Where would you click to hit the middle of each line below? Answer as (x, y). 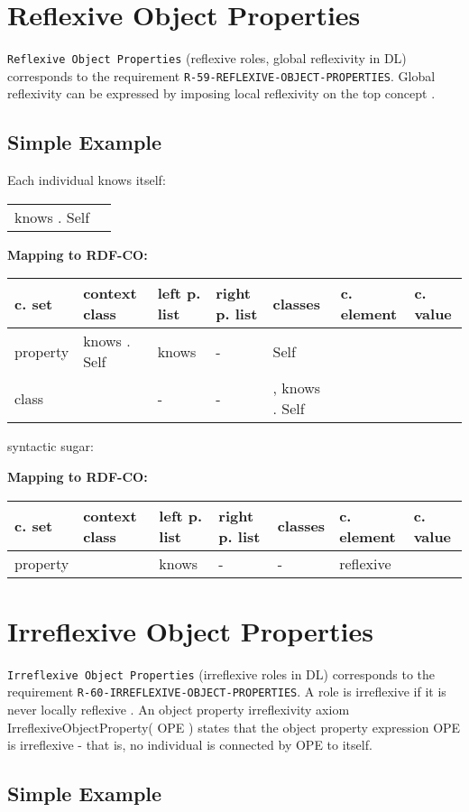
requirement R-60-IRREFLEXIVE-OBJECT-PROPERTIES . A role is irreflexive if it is (227, 692)
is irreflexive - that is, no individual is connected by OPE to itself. (190, 745)
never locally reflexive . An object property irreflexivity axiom (179, 710)
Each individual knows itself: (87, 180)
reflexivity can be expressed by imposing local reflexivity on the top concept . (221, 93)
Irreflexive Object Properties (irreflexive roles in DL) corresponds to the (221, 674)
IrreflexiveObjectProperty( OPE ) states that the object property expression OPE (234, 727)
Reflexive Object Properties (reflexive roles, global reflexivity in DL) (207, 58)
